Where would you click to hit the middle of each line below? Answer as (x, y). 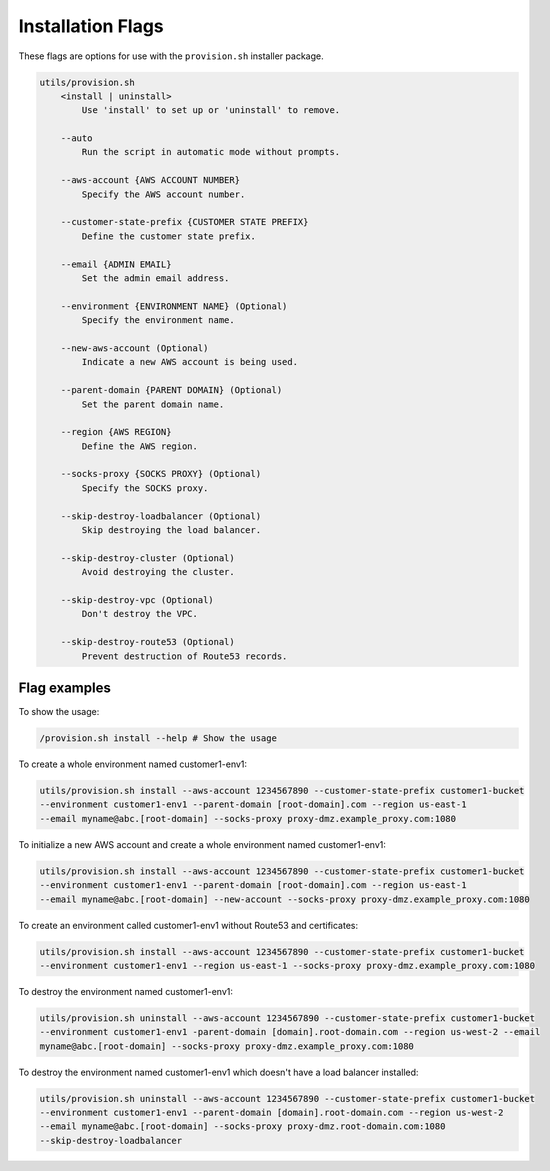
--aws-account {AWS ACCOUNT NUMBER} (150, 180)
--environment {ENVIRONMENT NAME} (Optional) (174, 306)
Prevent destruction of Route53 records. (184, 656)
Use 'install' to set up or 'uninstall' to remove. (211, 110)
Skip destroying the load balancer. (171, 530)
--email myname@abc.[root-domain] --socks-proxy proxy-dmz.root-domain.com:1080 (242, 1126)
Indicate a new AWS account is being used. (190, 362)
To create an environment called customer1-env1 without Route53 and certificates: (188, 925)
